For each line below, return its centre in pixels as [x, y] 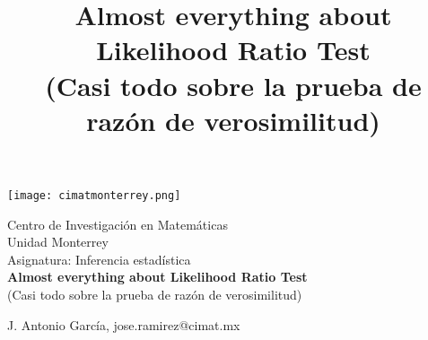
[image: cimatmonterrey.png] [94, 195]
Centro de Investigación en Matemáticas [118, 224]
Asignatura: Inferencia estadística [99, 259]
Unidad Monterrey [58, 242]
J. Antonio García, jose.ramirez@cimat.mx [124, 324]
